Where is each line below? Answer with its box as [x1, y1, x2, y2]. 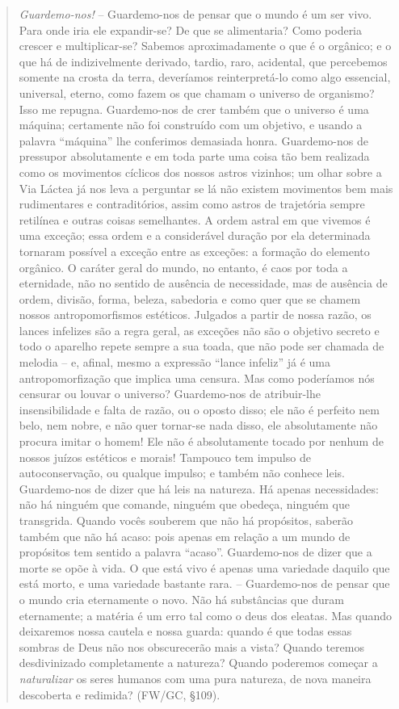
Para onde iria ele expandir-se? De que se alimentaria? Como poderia [19, 21, 363, 38]
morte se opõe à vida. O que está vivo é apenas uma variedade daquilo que [19, 559, 390, 576]
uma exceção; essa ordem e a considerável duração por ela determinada [19, 227, 371, 244]
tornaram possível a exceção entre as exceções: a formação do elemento [19, 242, 370, 259]
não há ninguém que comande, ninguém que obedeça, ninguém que [19, 496, 350, 513]
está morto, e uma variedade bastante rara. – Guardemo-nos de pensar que [19, 575, 390, 592]
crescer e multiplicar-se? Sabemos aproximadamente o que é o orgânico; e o [19, 37, 392, 54]
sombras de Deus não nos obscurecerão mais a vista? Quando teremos [19, 638, 364, 655]
